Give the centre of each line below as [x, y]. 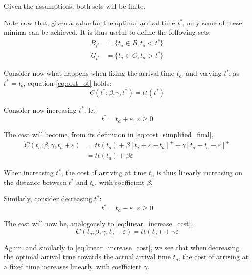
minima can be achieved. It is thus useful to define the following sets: [108, 32]
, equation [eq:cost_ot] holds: [68, 82]
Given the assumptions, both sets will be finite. [75, 6]
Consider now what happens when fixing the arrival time [89, 73]
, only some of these [212, 22]
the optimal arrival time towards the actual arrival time [87, 257]
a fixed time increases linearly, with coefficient [73, 266]
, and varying [202, 73]
